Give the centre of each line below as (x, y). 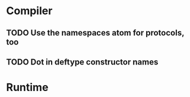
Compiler (29, 11)
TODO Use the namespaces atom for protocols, (95, 33)
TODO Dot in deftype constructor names (82, 62)
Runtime (27, 88)
